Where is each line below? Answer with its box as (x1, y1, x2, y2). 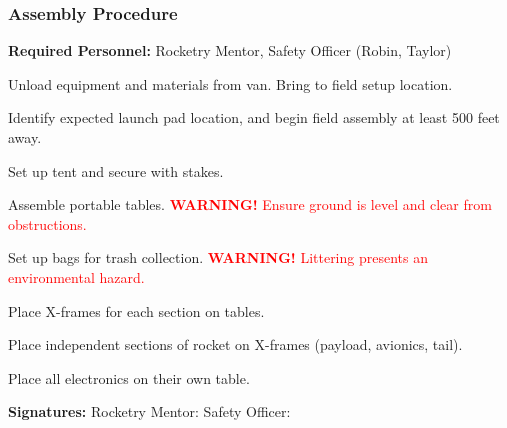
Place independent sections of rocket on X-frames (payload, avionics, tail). (8, 334, 463, 355)
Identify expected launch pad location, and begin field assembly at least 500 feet (8, 107, 500, 128)
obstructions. (8, 213, 87, 234)
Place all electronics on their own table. (8, 367, 250, 388)
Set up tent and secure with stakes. (8, 160, 224, 181)
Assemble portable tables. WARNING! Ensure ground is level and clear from (8, 194, 492, 215)
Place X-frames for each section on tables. (8, 300, 265, 321)
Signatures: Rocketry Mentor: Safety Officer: (8, 401, 291, 422)
